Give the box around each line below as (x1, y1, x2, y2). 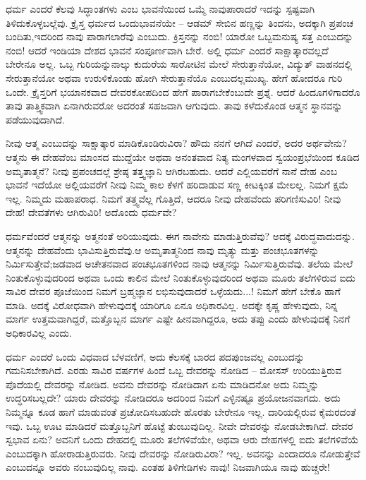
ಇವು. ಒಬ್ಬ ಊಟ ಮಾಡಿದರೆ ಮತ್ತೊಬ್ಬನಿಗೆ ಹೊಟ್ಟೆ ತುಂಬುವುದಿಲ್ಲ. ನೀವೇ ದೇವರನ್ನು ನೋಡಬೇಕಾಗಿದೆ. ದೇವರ (6, 418, 353, 433)
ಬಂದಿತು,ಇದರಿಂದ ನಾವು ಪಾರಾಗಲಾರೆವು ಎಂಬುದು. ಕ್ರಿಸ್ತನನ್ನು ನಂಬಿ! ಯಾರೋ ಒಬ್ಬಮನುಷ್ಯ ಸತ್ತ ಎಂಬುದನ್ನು (6, 29, 353, 44)
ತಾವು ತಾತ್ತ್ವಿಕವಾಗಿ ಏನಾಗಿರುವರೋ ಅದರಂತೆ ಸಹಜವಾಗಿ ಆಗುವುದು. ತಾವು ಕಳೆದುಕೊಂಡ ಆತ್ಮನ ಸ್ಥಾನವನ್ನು (6, 98, 343, 113)
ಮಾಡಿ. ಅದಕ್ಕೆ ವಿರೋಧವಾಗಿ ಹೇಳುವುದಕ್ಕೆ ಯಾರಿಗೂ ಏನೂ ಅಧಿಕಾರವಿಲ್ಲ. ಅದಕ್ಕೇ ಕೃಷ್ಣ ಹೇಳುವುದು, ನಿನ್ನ (6, 297, 338, 312)
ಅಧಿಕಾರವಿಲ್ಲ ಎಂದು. (6, 325, 72, 340)
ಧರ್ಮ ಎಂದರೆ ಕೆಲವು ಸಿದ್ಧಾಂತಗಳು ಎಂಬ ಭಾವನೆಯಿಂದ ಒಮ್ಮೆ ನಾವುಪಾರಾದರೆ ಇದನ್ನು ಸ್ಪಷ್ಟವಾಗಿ (6, 1, 315, 16)
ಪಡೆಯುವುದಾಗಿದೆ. (6, 112, 65, 126)
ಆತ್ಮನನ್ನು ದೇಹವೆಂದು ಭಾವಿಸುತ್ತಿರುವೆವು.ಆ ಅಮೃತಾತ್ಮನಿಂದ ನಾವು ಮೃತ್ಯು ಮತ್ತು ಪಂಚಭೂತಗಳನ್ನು (6, 242, 319, 257)
